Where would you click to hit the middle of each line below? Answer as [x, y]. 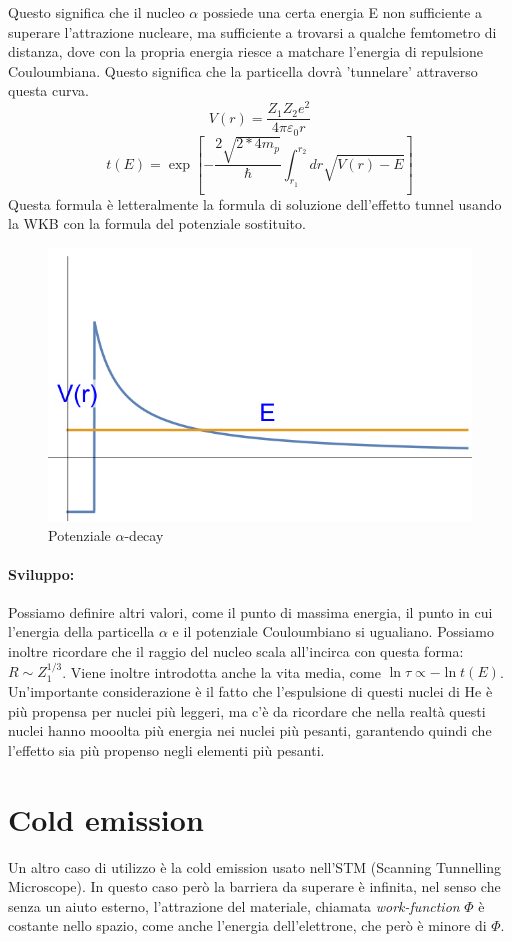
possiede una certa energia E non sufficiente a [342, 12]
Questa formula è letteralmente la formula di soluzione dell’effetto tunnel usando [255, 203]
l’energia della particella [81, 631]
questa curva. [49, 90]
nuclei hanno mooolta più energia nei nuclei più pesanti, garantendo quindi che [250, 730]
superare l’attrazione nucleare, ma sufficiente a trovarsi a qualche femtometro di [252, 31]
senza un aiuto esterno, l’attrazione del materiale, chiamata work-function [234, 905]
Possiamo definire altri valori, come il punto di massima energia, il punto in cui [250, 611]
